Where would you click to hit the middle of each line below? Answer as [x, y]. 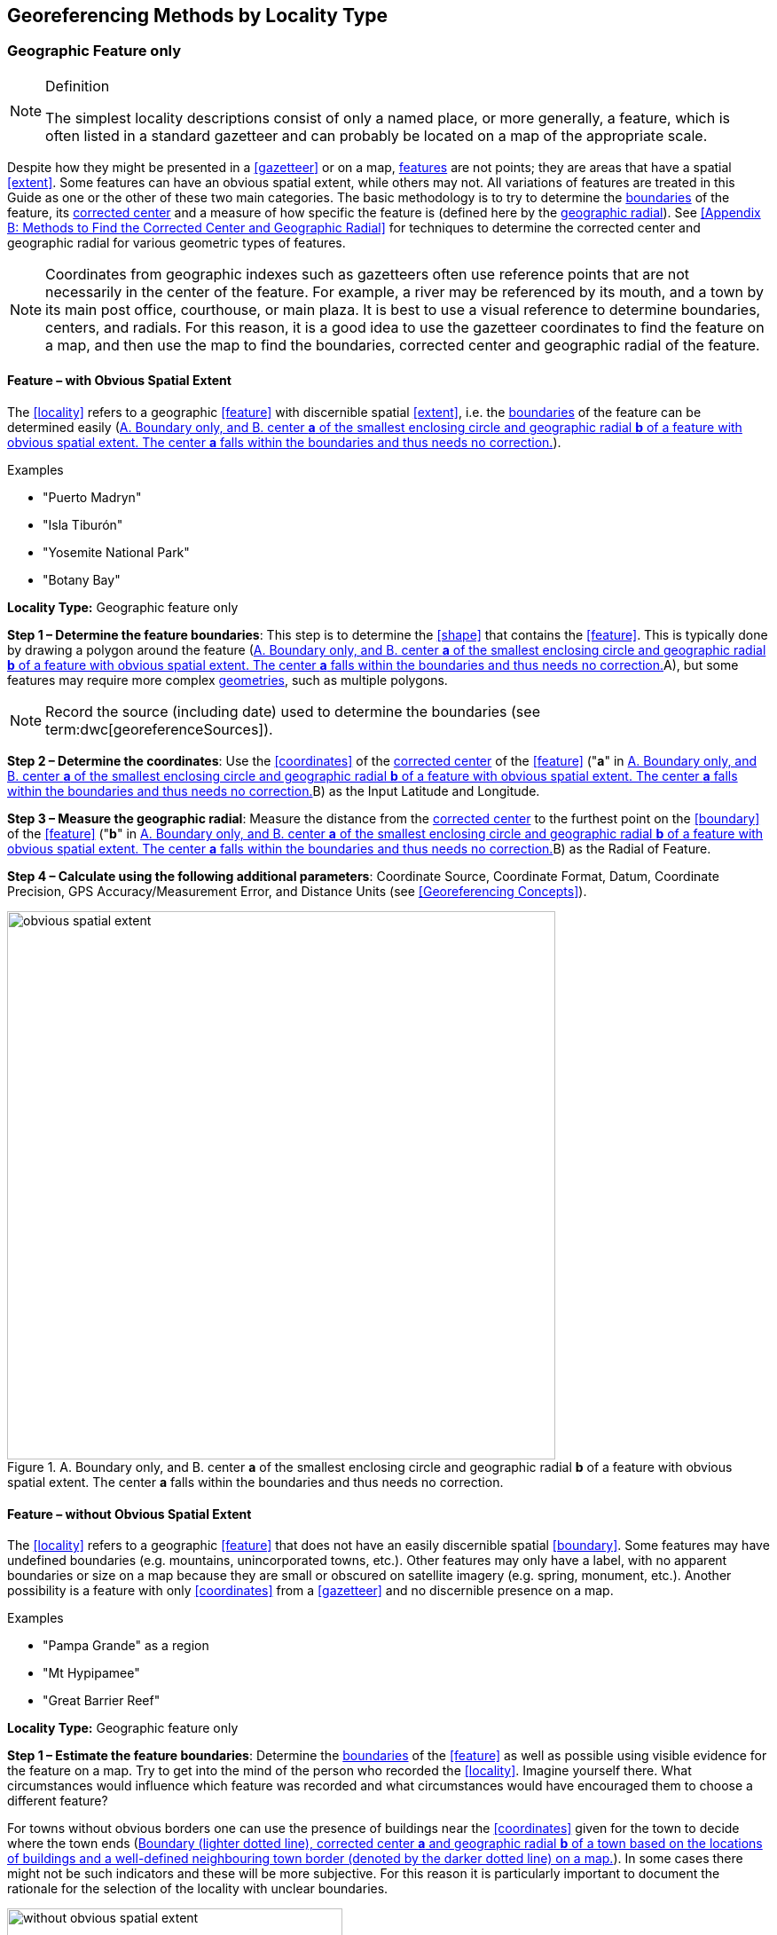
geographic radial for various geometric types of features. [177, 242]
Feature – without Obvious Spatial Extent [129, 1514]
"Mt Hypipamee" [91, 1673]
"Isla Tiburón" [83, 525]
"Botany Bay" [82, 580]
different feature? [58, 1801]
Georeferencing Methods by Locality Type [198, 16]
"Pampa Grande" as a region [126, 1646]
